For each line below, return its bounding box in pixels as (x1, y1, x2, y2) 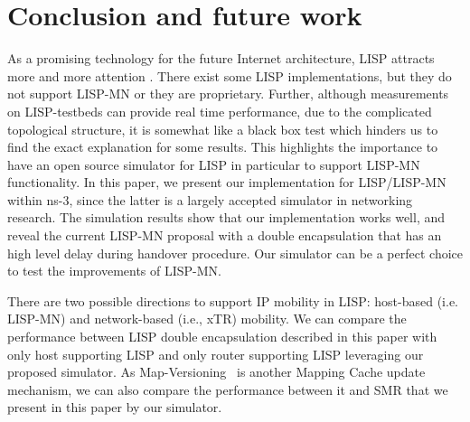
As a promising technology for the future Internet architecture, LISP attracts (7, 49, 435, 68)
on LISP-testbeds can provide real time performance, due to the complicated (7, 101, 432, 120)
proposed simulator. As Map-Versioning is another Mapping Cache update (7, 362, 426, 381)
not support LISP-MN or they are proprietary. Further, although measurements (7, 84, 449, 103)
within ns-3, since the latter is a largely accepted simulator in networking (7, 190, 413, 209)
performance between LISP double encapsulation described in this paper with (7, 327, 437, 346)
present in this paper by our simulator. (7, 398, 222, 417)
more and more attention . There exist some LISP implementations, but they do (7, 66, 452, 85)
